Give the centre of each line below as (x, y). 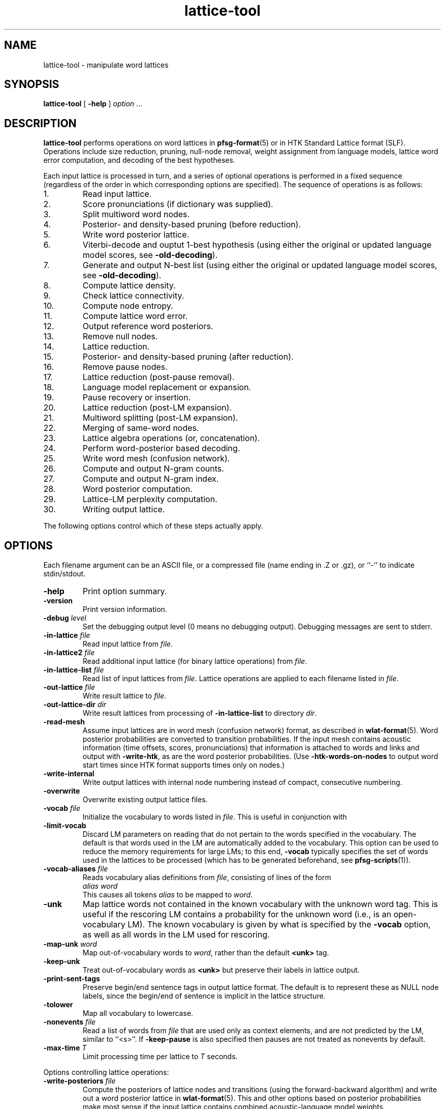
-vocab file (62, 808)
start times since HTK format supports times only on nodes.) (184, 765)
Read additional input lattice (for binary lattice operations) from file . (195, 661)
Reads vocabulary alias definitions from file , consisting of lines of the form (207, 878)
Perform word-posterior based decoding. (161, 448)
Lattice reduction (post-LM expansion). (157, 408)
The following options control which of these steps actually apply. (153, 526)
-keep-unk (62, 961)
